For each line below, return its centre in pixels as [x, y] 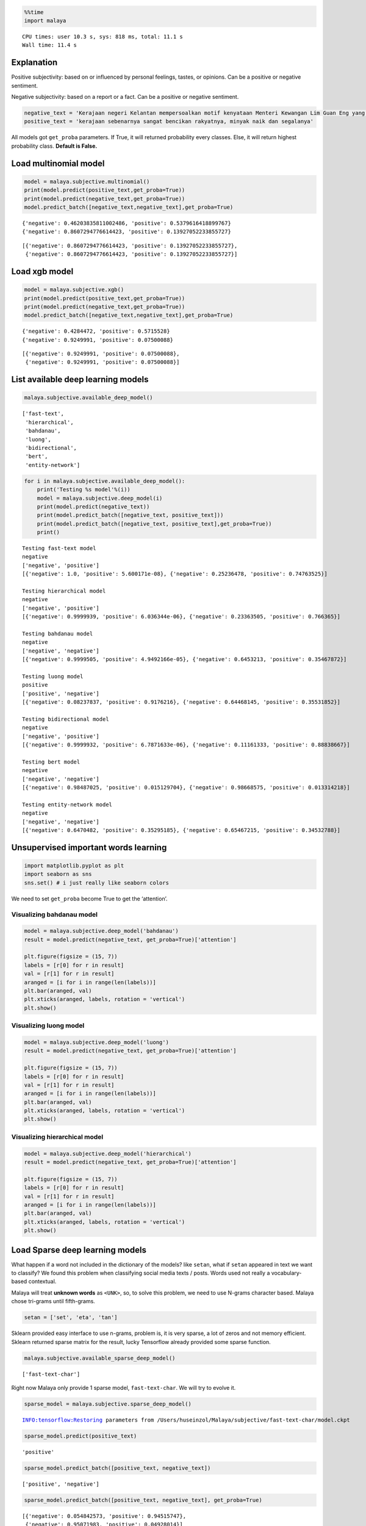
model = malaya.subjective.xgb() [74, 290]
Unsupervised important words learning [89, 848]
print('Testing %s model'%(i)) [84, 490]
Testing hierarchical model [64, 591]
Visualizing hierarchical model [57, 1137]
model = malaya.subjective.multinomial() [87, 181]
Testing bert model [51, 762]
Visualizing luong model [48, 1025]
